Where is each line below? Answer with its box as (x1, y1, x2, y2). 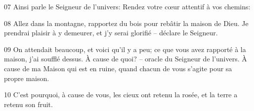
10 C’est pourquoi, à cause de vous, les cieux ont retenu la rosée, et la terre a (4, 89, 238, 100)
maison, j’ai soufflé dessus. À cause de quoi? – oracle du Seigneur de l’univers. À (4, 54, 247, 64)
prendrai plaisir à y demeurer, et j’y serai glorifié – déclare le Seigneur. (4, 28, 218, 38)
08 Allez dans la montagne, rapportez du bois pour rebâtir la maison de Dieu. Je (4, 18, 249, 28)
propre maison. (4, 73, 49, 83)
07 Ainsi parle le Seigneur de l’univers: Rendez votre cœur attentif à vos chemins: (4, 1, 251, 11)
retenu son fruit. (4, 99, 53, 109)
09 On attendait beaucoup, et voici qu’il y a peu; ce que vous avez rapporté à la (4, 44, 246, 54)
